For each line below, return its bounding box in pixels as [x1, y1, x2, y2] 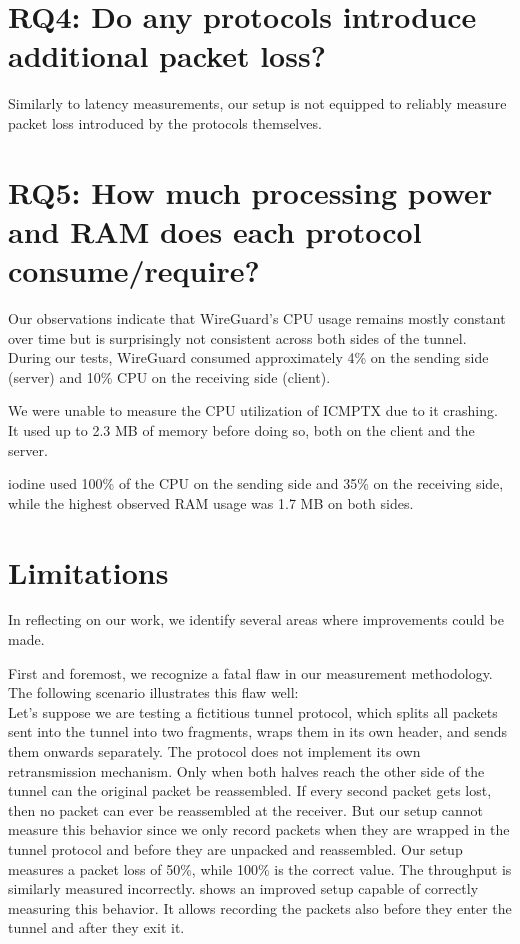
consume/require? [8, 250, 260, 291]
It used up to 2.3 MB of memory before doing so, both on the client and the [8, 419, 475, 440]
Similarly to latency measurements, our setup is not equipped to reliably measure [8, 93, 507, 114]
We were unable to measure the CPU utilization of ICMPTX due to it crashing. [8, 400, 498, 421]
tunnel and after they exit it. [8, 917, 185, 938]
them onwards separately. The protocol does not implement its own [8, 741, 421, 762]
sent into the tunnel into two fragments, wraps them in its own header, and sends [8, 721, 508, 742]
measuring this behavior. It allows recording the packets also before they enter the [8, 897, 512, 918]
